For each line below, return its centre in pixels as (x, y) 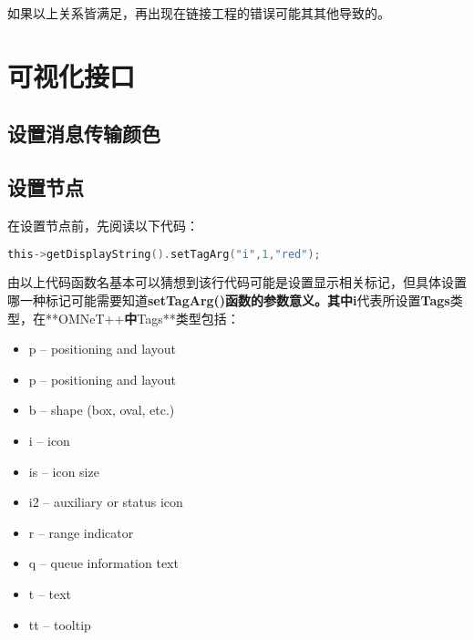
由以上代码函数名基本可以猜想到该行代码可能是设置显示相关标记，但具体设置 (237, 282)
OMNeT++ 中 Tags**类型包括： (149, 318)
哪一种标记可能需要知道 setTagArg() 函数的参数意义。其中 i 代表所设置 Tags (229, 300)
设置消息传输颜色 (84, 134)
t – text (50, 593)
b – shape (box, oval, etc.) (102, 410)
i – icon (49, 440)
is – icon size (64, 471)
